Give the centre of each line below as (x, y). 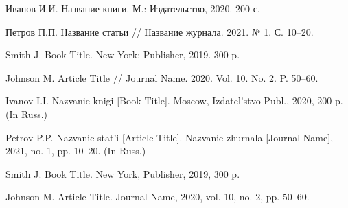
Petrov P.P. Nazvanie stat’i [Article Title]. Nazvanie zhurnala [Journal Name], (170, 137)
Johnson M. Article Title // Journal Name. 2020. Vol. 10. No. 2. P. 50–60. (162, 77)
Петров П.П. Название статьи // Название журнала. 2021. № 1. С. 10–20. (160, 31)
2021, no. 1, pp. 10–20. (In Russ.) (76, 151)
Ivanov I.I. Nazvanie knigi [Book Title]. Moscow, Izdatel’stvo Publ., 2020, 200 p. (174, 101)
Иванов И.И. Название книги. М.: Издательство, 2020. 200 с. (133, 8)
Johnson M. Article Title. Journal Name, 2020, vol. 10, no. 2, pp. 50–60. (158, 197)
